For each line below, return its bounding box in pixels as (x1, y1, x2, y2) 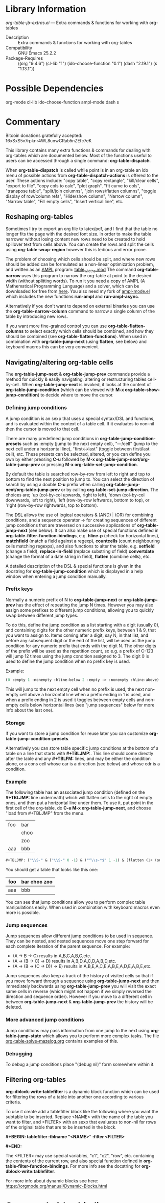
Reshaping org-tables (5, 212, 73, 221)
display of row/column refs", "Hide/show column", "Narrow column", (5, 193, 143, 199)
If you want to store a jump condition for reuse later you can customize (5, 731, 148, 736)
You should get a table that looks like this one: (5, 867, 98, 873)
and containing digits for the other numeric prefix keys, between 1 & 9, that (5, 627, 156, 633)
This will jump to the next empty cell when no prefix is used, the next (5, 686, 144, 692)
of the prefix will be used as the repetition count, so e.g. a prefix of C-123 (5, 648, 154, 654)
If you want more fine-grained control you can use (5, 323, 107, 329)
